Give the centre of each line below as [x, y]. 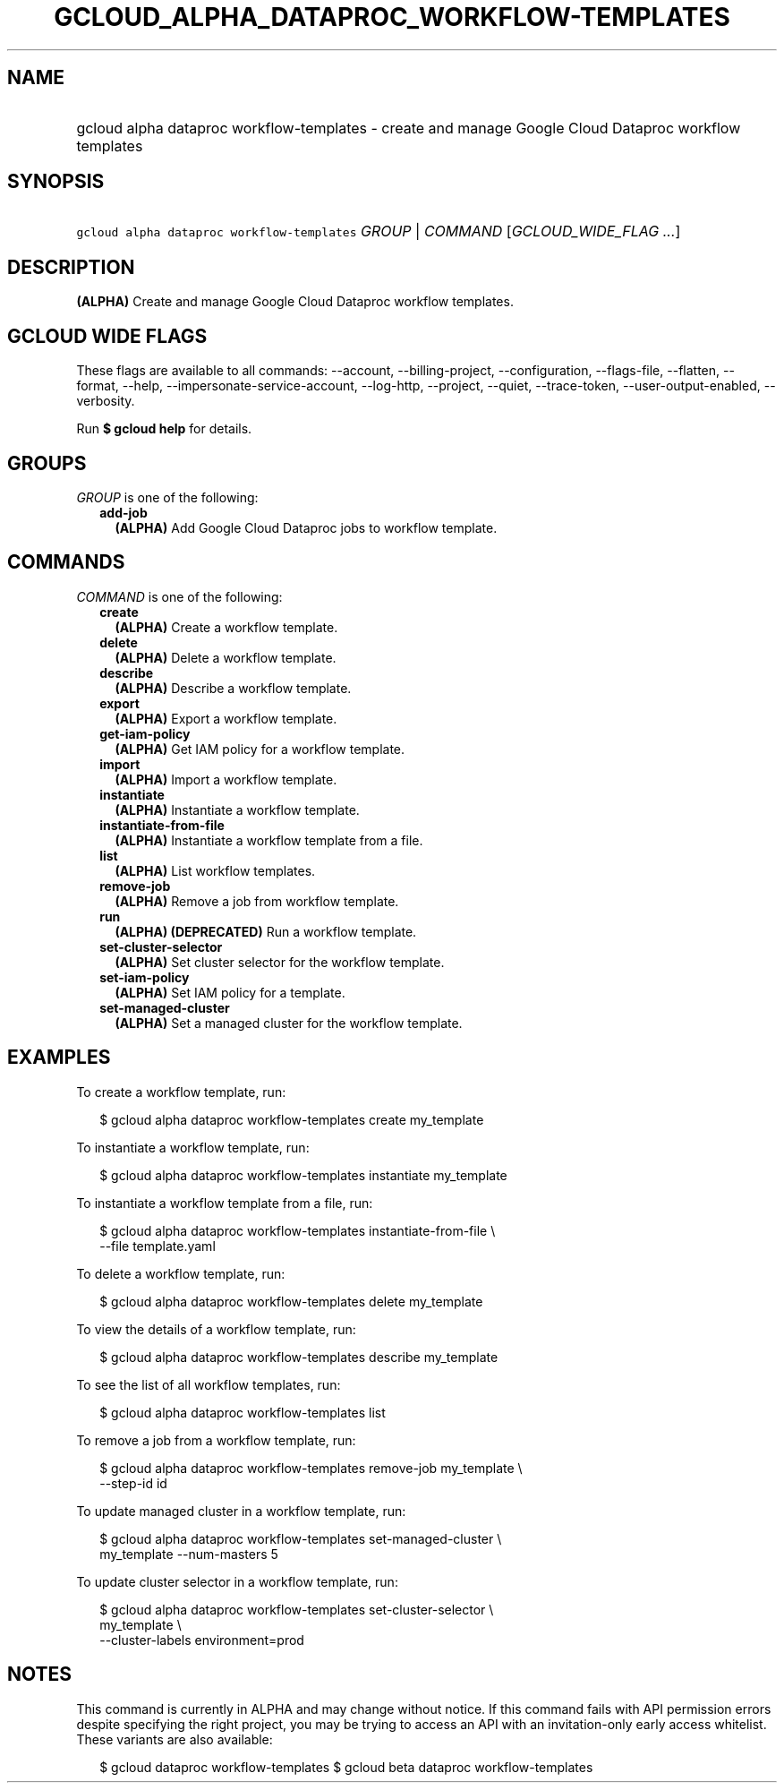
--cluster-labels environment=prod [202, 1640]
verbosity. [106, 401]
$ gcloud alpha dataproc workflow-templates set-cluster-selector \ [297, 1609]
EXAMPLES [59, 1058]
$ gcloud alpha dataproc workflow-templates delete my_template [291, 1301]
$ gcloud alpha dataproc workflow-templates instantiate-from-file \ [298, 1230]
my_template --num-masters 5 [189, 1554]
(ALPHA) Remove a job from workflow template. [257, 901]
